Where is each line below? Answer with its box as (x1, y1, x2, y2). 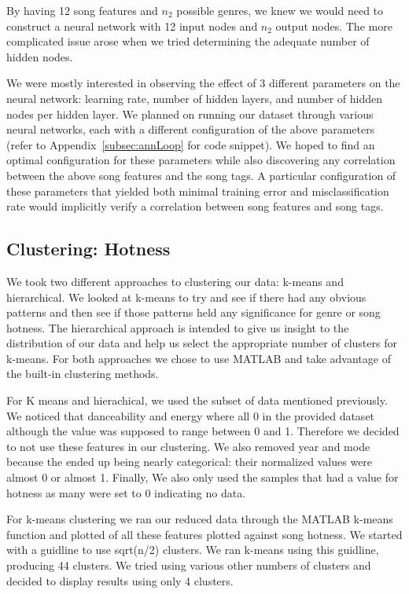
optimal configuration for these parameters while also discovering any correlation (6, 152, 396, 168)
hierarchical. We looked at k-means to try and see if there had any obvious (6, 288, 367, 305)
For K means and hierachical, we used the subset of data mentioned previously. (6, 392, 388, 409)
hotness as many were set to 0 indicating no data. (6, 484, 246, 500)
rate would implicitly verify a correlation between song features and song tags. (6, 198, 384, 214)
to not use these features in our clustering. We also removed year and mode (6, 438, 370, 454)
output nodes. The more (275, 17, 392, 34)
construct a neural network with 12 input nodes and (6, 17, 258, 34)
